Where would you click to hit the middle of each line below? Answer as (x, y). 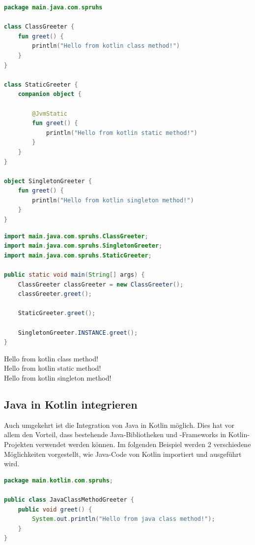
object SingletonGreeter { (48, 181)
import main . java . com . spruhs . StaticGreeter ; (78, 255)
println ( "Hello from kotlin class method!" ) (106, 46)
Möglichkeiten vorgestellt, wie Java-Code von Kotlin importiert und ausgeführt (123, 454)
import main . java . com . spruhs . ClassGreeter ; (76, 236)
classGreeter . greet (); (55, 294)
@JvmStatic (50, 113)
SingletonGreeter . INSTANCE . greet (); (78, 333)
